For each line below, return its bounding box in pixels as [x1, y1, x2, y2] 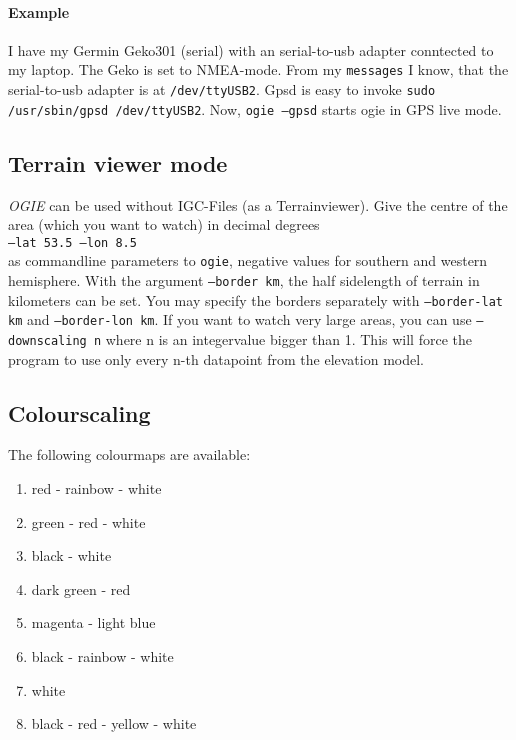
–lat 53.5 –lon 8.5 [8, 235, 137, 250]
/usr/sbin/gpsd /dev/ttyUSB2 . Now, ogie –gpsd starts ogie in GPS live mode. [8, 98, 502, 119]
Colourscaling [8, 397, 151, 428]
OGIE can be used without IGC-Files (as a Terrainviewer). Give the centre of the [8, 194, 508, 215]
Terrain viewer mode [8, 147, 228, 178]
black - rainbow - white [31, 646, 174, 667]
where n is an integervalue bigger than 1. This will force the [105, 329, 472, 350]
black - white [31, 545, 112, 566]
